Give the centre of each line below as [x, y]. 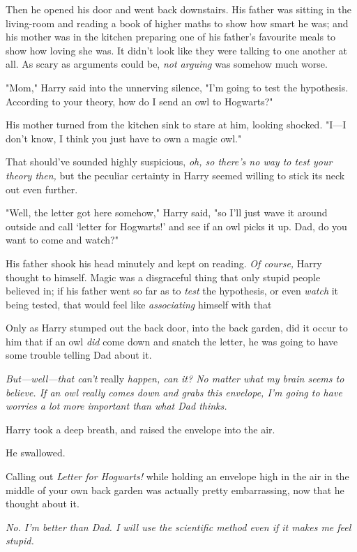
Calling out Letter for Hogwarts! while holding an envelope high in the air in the [177, 476]
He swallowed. [36, 453]
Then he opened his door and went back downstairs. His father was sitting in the [179, 9]
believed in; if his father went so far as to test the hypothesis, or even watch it [172, 291]
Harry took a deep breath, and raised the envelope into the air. [140, 429]
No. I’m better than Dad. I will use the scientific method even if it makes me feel [178, 527]
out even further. [42, 189]
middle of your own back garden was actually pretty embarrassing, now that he [175, 490]
